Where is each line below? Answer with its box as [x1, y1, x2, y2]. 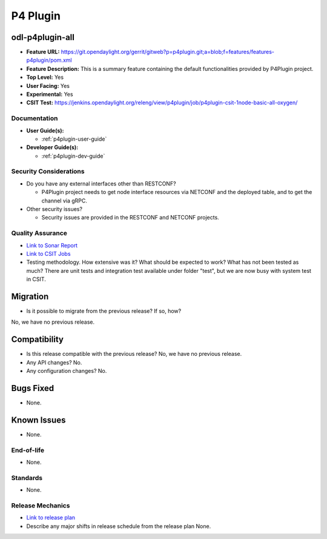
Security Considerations [11, 167, 85, 176]
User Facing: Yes [26, 82, 70, 89]
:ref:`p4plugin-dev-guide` [41, 152, 105, 159]
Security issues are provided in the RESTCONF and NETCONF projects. [41, 214, 219, 221]
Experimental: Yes [26, 91, 73, 98]
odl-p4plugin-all [11, 32, 75, 42]
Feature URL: [26, 49, 60, 56]
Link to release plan [26, 514, 76, 521]
